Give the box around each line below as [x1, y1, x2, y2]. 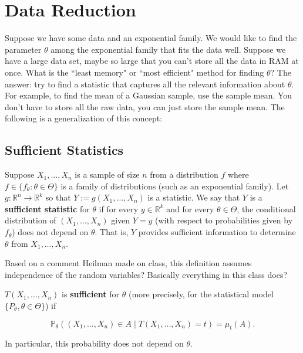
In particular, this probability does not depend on [5, 337, 184, 349]
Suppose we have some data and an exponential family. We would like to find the [5, 32, 297, 44]
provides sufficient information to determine [138, 226, 296, 238]
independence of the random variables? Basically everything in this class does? [5, 268, 288, 280]
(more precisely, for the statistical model [128, 288, 274, 300]
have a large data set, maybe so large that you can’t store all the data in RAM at [5, 55, 299, 67]
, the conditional [237, 202, 296, 215]
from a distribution [150, 168, 218, 181]
